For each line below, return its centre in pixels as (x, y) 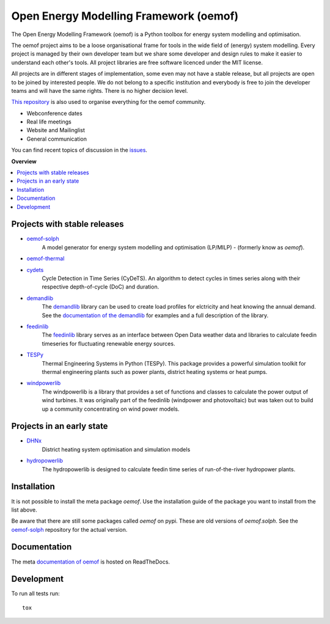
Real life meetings (49, 122)
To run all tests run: (36, 593)
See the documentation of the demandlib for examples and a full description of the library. (155, 315)
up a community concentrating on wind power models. (111, 409)
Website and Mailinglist (56, 130)
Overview (24, 161)
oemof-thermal (46, 259)
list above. (24, 510)
